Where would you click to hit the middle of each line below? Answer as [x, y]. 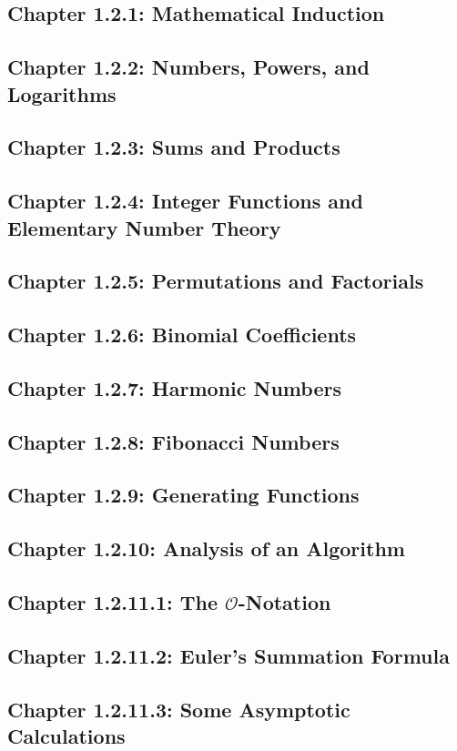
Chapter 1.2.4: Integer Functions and [185, 201]
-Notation [284, 601]
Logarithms [62, 93]
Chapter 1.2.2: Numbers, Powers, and [188, 67]
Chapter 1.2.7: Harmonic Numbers [174, 387]
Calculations [66, 735]
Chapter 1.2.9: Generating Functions [183, 495]
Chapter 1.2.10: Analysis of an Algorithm [206, 548]
